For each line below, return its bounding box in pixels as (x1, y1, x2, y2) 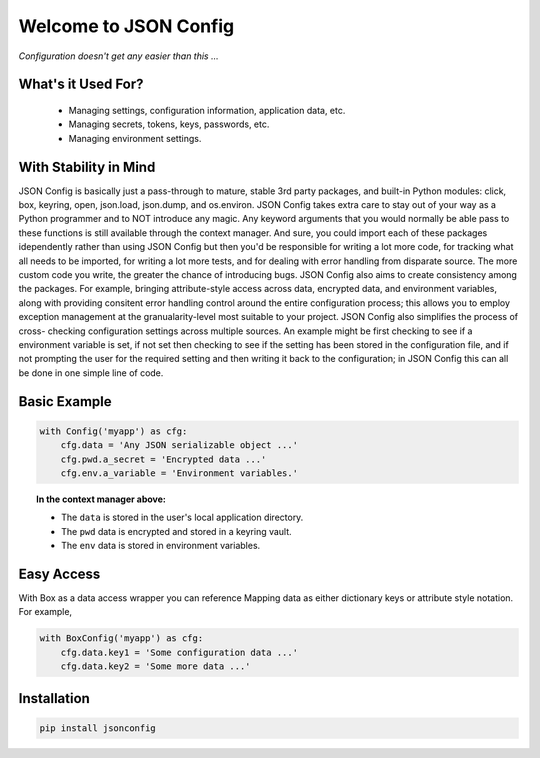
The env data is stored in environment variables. (61, 540, 261, 552)
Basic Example (18, 393, 112, 410)
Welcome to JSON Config (18, 15, 235, 37)
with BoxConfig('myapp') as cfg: (39, 633, 204, 644)
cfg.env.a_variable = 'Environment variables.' (60, 467, 299, 479)
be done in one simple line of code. (18, 366, 164, 379)
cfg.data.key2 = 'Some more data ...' (60, 661, 251, 672)
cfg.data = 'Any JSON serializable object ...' (60, 440, 299, 451)
